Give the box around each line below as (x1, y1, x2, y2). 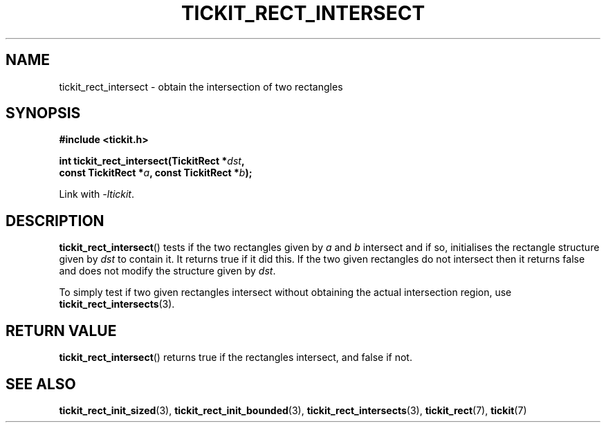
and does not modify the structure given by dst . (59, 265, 276, 277)
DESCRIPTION (6, 212, 104, 230)
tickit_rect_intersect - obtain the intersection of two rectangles (59, 80, 343, 93)
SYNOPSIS (6, 104, 81, 122)
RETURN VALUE (6, 322, 117, 339)
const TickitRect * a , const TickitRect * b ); (59, 167, 252, 179)
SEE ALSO (6, 375, 76, 393)
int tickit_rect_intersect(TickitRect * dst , (59, 155, 245, 167)
